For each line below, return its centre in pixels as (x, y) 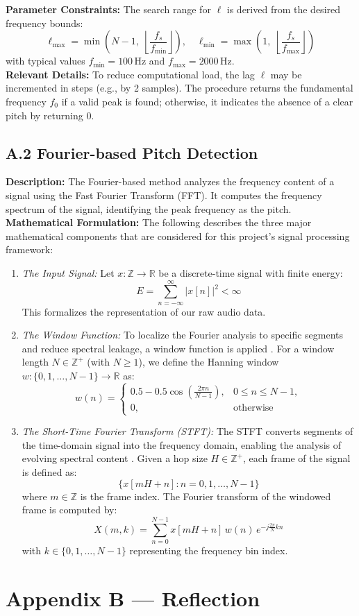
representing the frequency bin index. (209, 550)
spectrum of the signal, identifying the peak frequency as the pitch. (149, 208)
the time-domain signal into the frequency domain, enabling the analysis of (181, 444)
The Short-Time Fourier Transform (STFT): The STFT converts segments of (187, 431)
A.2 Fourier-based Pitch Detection (132, 152)
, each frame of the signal (297, 458)
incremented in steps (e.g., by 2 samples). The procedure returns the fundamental (179, 88)
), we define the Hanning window (209, 362)
